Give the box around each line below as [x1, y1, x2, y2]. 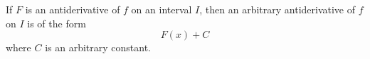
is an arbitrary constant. [45, 40, 152, 55]
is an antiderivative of [25, 2, 120, 16]
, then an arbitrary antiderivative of [199, 2, 356, 16]
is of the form [27, 15, 86, 30]
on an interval [131, 2, 192, 16]
